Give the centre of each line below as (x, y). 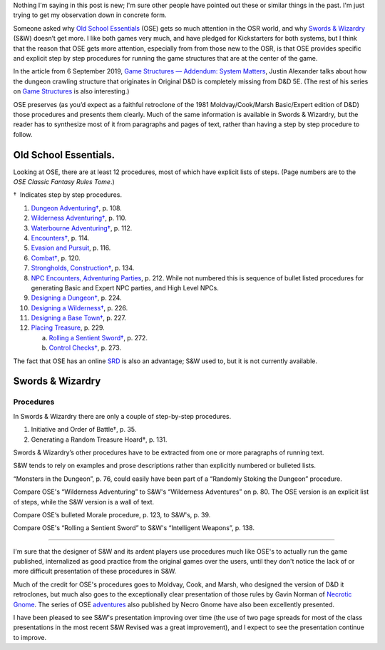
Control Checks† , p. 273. (85, 348)
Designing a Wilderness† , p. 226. (79, 308)
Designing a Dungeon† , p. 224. (76, 298)
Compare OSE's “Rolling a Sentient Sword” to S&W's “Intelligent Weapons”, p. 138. (134, 528)
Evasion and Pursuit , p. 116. (71, 248)
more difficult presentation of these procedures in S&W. (95, 572)
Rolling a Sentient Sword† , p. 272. (98, 337)
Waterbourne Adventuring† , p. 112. (82, 228)
